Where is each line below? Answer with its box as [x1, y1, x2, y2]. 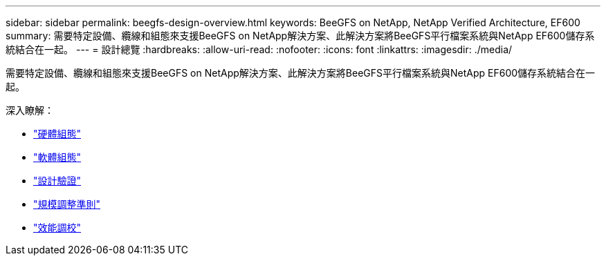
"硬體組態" [33, 128, 82, 139]
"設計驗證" [33, 175, 82, 186]
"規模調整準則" [33, 198, 101, 210]
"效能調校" [33, 222, 82, 233]
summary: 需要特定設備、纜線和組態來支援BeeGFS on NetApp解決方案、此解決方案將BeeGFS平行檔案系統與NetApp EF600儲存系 [6, 30, 595, 41]
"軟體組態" [33, 151, 82, 163]
